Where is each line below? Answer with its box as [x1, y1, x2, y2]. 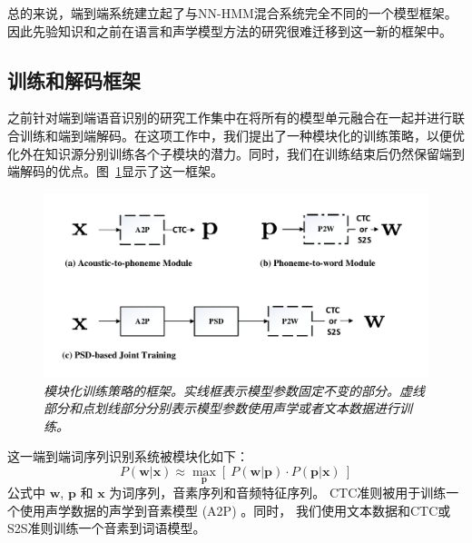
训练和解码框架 [7, 65, 141, 94]
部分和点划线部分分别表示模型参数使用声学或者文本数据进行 [44, 399, 399, 418]
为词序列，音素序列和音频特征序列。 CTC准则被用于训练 [109, 483, 447, 502]
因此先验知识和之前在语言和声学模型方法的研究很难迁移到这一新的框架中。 [7, 21, 452, 40]
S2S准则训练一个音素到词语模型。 [7, 518, 206, 538]
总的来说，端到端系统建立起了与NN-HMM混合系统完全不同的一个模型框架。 [7, 4, 457, 22]
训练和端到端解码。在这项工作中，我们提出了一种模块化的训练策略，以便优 [19, 125, 465, 144]
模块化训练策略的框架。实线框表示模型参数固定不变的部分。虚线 [44, 380, 425, 400]
